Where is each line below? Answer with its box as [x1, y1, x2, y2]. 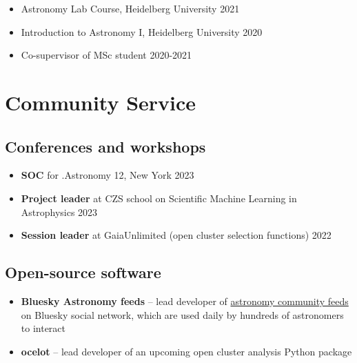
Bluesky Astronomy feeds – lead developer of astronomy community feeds [21, 293, 349, 308]
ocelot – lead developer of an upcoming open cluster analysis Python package [21, 344, 352, 358]
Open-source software [5, 262, 161, 283]
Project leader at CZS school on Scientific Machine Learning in [21, 190, 297, 205]
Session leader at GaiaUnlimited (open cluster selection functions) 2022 [21, 228, 331, 242]
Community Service [5, 88, 196, 116]
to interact [21, 321, 66, 335]
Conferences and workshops [5, 135, 206, 157]
